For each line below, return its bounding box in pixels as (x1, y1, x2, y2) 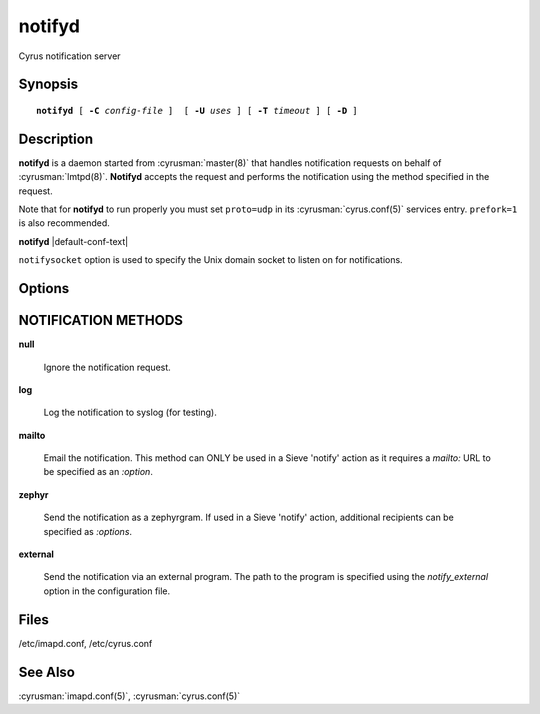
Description (18, 130, 94, 147)
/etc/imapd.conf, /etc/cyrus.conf (18, 637, 153, 649)
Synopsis (18, 76, 79, 93)
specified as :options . (43, 525, 133, 537)
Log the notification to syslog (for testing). (43, 406, 217, 419)
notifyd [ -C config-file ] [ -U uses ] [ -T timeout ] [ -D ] (36, 105, 359, 116)
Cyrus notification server (18, 50, 121, 62)
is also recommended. (18, 217, 110, 229)
